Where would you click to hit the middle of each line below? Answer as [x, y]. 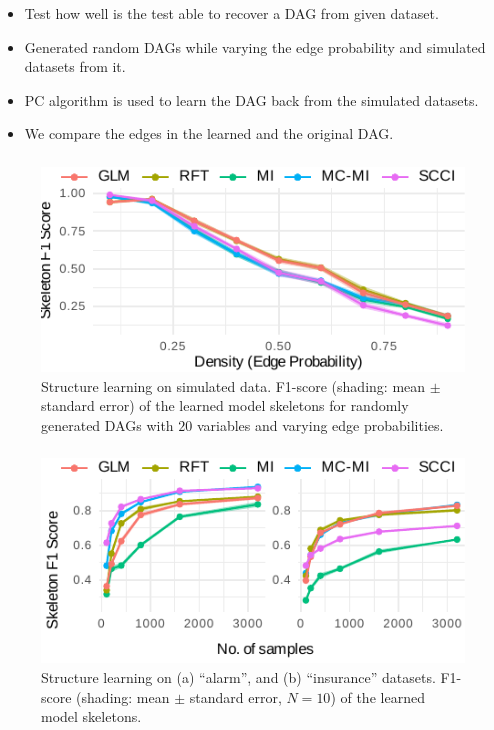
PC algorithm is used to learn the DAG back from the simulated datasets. [251, 99]
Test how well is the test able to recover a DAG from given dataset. [231, 12]
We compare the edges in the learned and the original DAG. [209, 133]
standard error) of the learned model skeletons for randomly [225, 405]
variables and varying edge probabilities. [320, 424]
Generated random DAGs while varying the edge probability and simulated [255, 46]
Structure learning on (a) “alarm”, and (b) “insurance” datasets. [238, 677]
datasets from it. [75, 66]
